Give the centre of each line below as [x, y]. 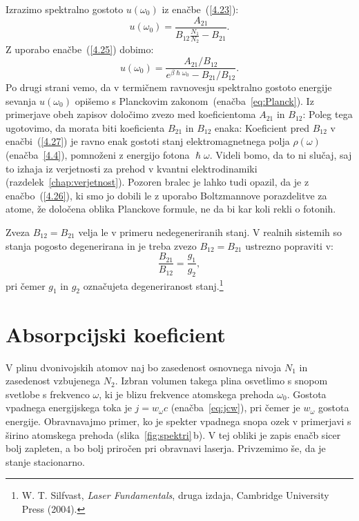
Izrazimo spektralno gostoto [65, 9]
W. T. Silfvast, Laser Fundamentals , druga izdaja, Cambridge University [175, 495]
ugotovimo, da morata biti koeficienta [85, 127]
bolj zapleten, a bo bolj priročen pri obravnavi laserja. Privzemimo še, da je [166, 448]
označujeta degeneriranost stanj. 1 [153, 284]
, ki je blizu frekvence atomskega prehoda [186, 394]
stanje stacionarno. [45, 461]
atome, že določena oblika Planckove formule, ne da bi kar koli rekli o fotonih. [171, 209]
